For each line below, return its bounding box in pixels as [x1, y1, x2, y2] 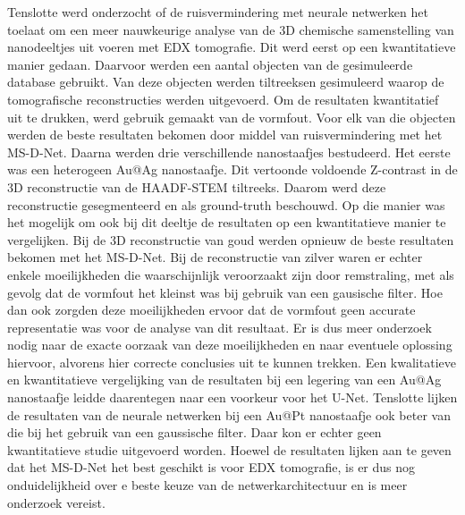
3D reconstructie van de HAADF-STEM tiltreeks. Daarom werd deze [7, 177, 386, 196]
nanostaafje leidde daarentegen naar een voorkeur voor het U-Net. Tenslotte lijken [7, 388, 458, 407]
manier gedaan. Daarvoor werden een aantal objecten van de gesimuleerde [7, 55, 413, 73]
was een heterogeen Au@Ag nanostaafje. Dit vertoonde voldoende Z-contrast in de [7, 160, 458, 179]
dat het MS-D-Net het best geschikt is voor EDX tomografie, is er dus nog [7, 458, 416, 477]
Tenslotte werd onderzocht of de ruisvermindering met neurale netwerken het [7, 3, 428, 21]
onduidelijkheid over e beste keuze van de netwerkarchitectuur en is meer [7, 476, 408, 494]
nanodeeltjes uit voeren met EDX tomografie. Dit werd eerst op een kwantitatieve [7, 38, 456, 56]
